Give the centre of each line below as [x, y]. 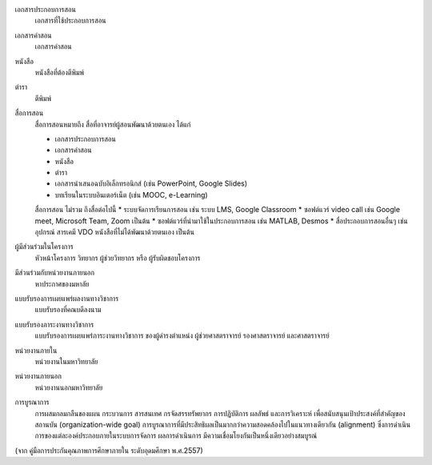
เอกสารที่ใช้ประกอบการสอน [71, 21]
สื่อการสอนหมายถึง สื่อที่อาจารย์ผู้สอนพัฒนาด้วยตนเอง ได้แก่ [113, 124]
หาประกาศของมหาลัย [62, 283]
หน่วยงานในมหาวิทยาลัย [66, 361]
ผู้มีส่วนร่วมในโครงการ [44, 247]
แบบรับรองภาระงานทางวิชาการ [54, 324]
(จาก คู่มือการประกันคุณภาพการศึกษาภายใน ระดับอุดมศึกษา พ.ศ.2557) [109, 450]
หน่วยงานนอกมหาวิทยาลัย [69, 387]
